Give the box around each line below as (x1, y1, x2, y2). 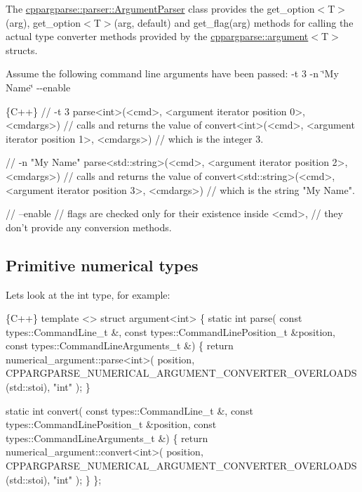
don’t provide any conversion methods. (6, 219, 172, 234)
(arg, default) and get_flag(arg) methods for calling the (114, 15, 354, 30)
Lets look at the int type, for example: (6, 287, 170, 302)
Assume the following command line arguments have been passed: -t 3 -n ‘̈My (6, 66, 339, 81)
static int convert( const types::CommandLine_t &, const (6, 403, 253, 417)
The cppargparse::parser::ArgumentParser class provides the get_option (6, 1, 315, 15)
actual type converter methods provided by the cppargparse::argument (6, 29, 309, 44)
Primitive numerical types (6, 254, 199, 276)
